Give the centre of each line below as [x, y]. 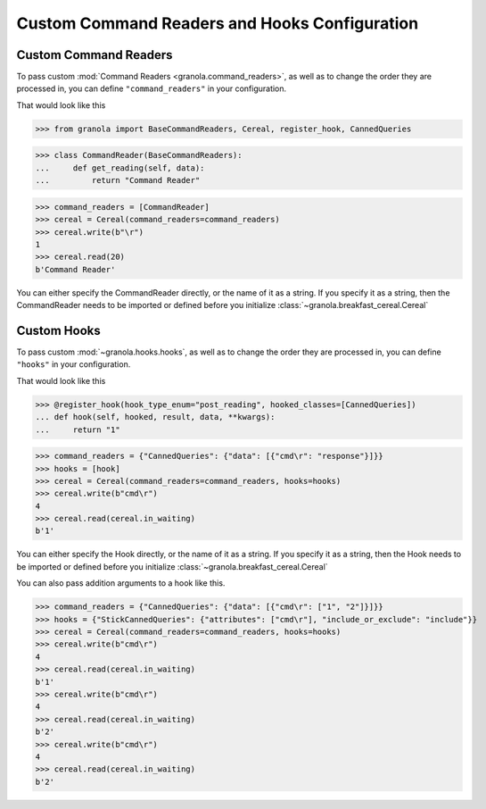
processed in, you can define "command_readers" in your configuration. [152, 88]
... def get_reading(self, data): [120, 168]
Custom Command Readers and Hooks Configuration [218, 23]
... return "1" [78, 430]
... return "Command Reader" [118, 180]
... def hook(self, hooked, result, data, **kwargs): [155, 417]
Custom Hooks [59, 330]
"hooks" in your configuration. [74, 364]
